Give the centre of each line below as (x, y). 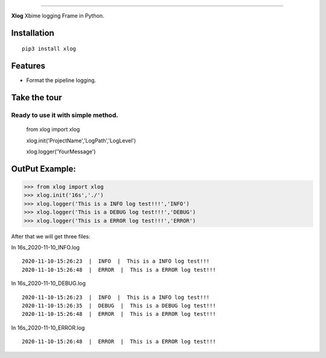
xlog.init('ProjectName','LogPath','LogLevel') (81, 140)
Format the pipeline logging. (61, 80)
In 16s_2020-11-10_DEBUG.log (48, 283)
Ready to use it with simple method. (65, 115)
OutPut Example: (44, 169)
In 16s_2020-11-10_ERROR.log (48, 328)
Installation (33, 33)
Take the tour (37, 97)
